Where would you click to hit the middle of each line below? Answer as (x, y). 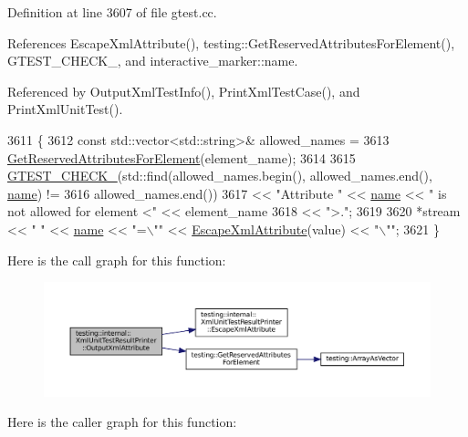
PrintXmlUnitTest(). (65, 109)
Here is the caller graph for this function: (122, 422)
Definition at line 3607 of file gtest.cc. (112, 12)
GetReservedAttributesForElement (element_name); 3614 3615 (182, 157)
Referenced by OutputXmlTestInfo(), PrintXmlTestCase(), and (184, 91)
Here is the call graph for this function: (117, 260)
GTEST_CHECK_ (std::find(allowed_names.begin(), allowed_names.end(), (220, 176)
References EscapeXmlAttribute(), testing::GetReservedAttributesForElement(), (231, 42)
